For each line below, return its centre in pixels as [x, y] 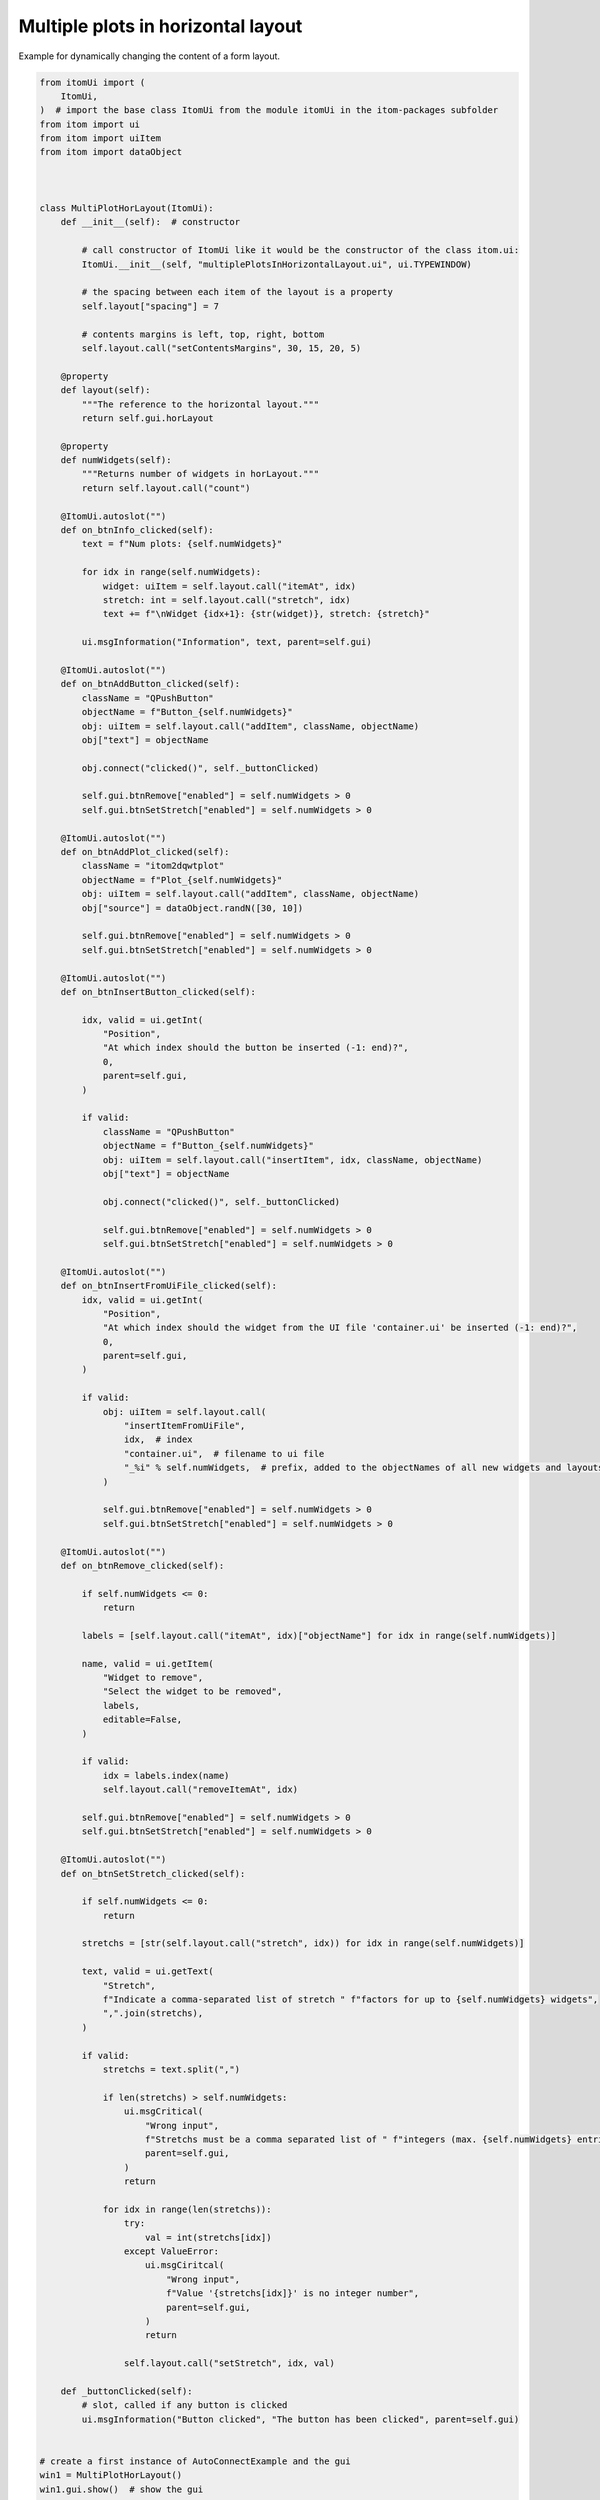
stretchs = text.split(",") [171, 2069]
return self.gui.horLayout [147, 418]
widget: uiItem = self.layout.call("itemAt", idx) [229, 586]
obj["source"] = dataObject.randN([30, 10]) [192, 908]
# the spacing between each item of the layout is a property [237, 292]
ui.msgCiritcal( [185, 2265]
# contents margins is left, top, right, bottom [203, 334]
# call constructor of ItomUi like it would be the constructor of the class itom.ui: [300, 250]
